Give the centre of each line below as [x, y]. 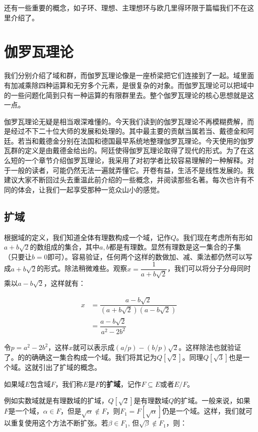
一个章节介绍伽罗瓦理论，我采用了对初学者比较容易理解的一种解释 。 [136, 160]
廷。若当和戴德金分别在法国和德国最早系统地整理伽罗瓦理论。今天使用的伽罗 [129, 140]
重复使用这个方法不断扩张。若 [59, 423]
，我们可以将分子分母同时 [209, 268]
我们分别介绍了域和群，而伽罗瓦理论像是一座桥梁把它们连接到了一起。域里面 [129, 75]
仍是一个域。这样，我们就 [204, 411]
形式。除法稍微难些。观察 [86, 268]
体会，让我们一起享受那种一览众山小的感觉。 [91, 189]
